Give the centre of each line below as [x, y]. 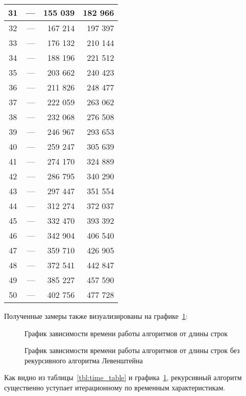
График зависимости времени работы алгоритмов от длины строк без [132, 350]
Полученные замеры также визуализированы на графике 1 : [96, 316]
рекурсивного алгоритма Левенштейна [84, 360]
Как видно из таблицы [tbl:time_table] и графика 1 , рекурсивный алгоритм [123, 377]
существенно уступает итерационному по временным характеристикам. [115, 387]
